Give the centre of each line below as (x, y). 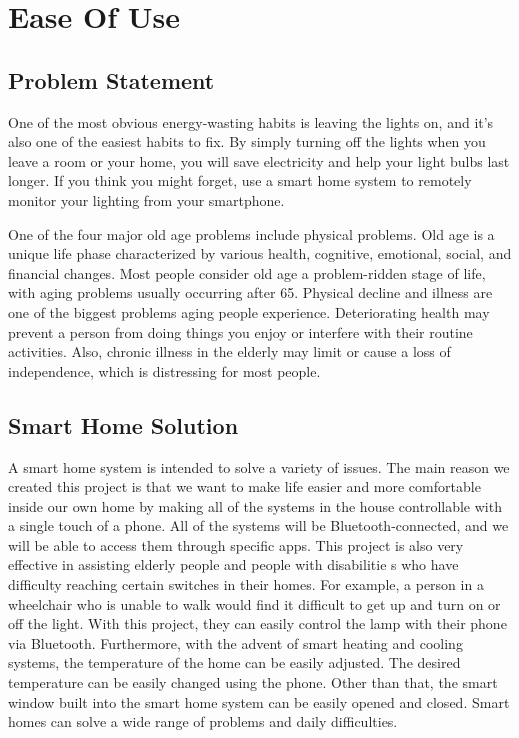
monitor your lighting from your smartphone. (146, 199)
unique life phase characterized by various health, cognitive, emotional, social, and (260, 253)
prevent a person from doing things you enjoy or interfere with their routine (240, 331)
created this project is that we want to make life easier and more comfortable (244, 486)
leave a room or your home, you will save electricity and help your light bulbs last (259, 160)
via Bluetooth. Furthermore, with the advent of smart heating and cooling (235, 642)
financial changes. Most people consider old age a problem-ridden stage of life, (247, 272)
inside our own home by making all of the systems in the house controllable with (255, 505)
